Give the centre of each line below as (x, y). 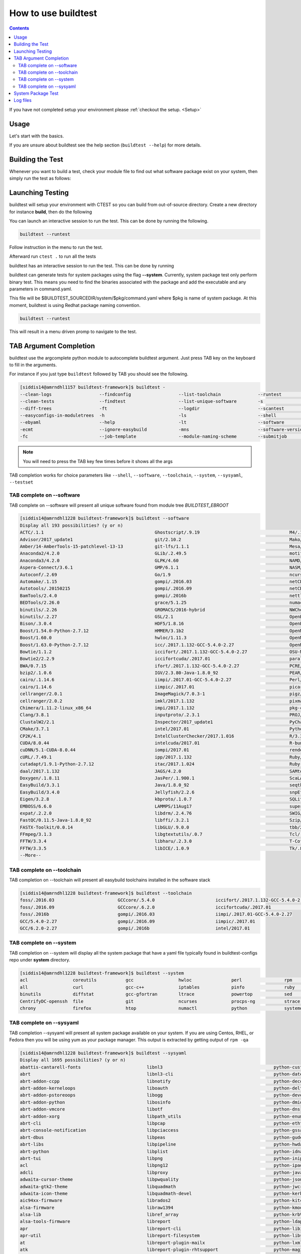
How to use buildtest (53, 13)
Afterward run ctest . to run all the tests (53, 256)
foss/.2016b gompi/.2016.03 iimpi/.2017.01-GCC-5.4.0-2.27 (156, 914)
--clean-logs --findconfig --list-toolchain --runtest (151, 394)
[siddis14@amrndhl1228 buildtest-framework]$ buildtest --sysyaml (103, 1053)
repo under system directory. (40, 960)
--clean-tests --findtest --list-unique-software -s (141, 402)
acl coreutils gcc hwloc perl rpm (156, 980)
